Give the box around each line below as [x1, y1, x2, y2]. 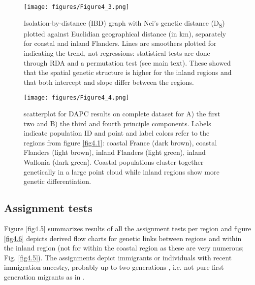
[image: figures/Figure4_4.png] [24, 94, 129, 102]
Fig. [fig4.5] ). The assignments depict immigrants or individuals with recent [4, 252, 232, 262]
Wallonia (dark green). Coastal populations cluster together [24, 156, 204, 167]
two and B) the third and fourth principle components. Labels [24, 118, 211, 128]
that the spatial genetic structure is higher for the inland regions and [24, 67, 232, 77]
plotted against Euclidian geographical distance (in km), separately [24, 28, 226, 38]
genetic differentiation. [24, 176, 91, 186]
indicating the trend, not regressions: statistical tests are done [24, 47, 210, 58]
